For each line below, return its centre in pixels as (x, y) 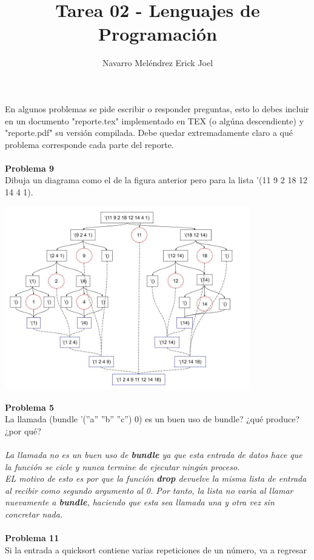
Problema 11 (32, 538)
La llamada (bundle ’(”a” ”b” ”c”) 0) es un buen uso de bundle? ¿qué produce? (152, 419)
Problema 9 (30, 168)
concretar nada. (34, 514)
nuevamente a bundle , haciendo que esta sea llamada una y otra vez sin (140, 502)
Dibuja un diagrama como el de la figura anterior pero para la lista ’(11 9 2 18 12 (156, 180)
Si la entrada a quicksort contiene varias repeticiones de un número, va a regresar (156, 549)
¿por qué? (23, 430)
